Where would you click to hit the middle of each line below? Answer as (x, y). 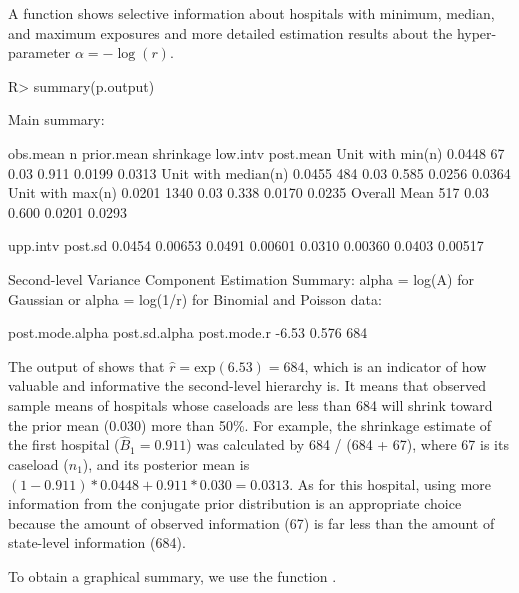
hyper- (476, 32)
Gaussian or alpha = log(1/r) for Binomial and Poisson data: (195, 298)
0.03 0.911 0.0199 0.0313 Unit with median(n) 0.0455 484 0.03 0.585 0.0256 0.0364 (259, 172)
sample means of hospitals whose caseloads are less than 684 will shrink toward (250, 404)
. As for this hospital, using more (390, 483)
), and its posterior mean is (166, 463)
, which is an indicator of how (395, 365)
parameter (39, 52)
